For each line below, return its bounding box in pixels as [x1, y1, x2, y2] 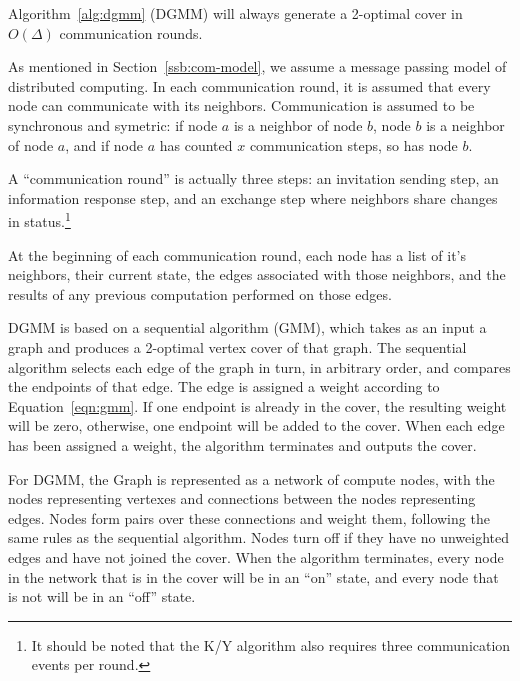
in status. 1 [8, 208, 71, 231]
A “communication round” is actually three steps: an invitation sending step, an [8, 168, 499, 189]
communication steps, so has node [249, 134, 458, 155]
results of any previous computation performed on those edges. [8, 283, 392, 304]
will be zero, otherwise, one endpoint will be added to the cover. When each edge [8, 415, 505, 436]
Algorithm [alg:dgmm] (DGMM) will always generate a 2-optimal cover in [8, 3, 463, 23]
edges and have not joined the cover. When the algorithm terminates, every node [8, 546, 504, 567]
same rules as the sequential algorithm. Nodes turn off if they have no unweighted [8, 527, 509, 548]
